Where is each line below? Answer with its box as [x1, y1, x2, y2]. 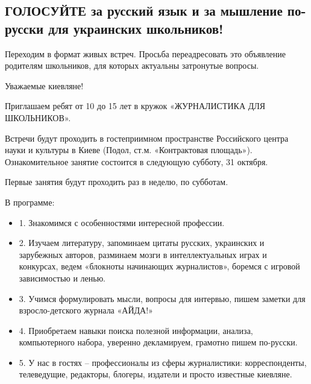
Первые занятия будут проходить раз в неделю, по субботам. [5, 175, 228, 188]
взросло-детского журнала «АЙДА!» [19, 304, 153, 316]
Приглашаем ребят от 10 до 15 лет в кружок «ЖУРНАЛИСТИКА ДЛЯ [5, 99, 266, 112]
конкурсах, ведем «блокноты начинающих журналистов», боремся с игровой [19, 260, 300, 272]
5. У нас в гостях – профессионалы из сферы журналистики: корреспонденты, [19, 356, 307, 368]
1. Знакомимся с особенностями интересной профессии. [19, 216, 225, 228]
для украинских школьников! [48, 19, 224, 37]
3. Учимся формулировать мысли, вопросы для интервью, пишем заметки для [19, 292, 306, 304]
